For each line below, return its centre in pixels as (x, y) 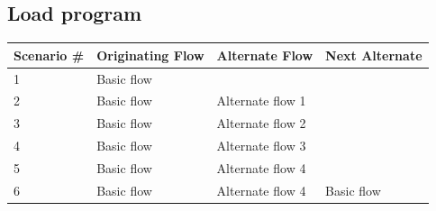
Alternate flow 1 (261, 101)
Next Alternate (374, 55)
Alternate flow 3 (261, 146)
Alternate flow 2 (261, 123)
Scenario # (49, 55)
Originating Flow (150, 55)
